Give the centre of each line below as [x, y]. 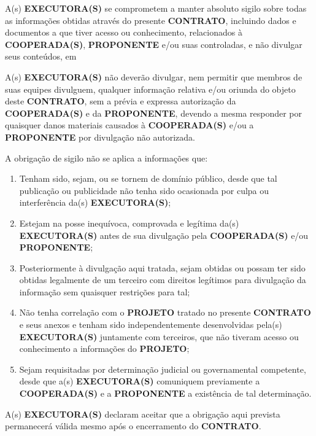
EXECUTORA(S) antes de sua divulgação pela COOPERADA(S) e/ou [164, 235]
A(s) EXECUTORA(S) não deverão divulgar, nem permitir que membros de [154, 76]
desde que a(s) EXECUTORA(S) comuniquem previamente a [140, 381]
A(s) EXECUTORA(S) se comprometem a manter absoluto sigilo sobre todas [156, 8]
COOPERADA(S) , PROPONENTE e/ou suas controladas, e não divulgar [154, 44]
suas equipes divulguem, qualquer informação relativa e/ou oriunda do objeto [150, 89]
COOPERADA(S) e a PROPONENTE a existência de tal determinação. [165, 393]
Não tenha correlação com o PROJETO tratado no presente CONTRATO [165, 312]
